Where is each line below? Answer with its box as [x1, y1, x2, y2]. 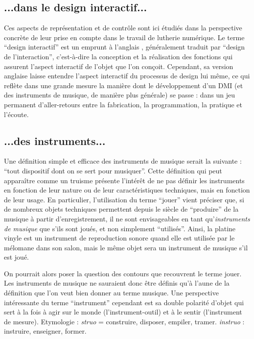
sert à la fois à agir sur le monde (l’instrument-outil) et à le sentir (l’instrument [4, 307, 242, 317]
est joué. [4, 252, 29, 262]
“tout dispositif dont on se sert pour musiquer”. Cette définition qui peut [4, 165, 222, 175]
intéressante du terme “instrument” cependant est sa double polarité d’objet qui [4, 297, 244, 307]
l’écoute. [4, 109, 29, 119]
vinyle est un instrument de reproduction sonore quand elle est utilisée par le [4, 233, 235, 243]
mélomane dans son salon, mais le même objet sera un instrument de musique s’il [4, 242, 248, 252]
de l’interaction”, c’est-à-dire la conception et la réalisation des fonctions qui [4, 51, 233, 61]
